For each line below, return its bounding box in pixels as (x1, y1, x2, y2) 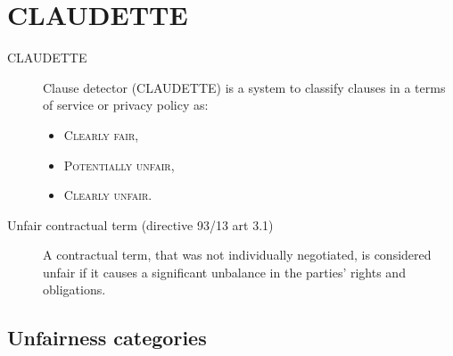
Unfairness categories (7, 324, 207, 352)
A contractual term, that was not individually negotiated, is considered (43, 245, 432, 264)
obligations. (43, 280, 106, 299)
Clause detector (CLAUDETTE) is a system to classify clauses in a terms (43, 78, 446, 96)
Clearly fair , (63, 125, 139, 144)
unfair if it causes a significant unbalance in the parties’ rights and (43, 262, 406, 281)
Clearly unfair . (63, 186, 152, 204)
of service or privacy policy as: (43, 95, 209, 114)
